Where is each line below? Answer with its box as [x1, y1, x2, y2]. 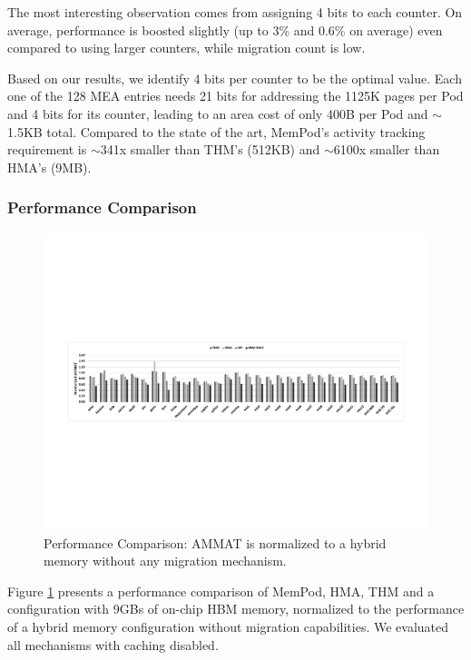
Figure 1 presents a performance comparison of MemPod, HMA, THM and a [7, 581, 435, 600]
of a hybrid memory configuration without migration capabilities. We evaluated [7, 617, 449, 636]
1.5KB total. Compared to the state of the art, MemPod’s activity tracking [7, 122, 426, 141]
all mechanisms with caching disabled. [7, 635, 219, 654]
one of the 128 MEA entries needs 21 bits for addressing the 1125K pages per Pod [7, 86, 464, 105]
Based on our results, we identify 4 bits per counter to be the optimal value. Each [7, 68, 462, 87]
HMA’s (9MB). [7, 157, 92, 176]
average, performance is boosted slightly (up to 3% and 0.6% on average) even [7, 20, 443, 39]
